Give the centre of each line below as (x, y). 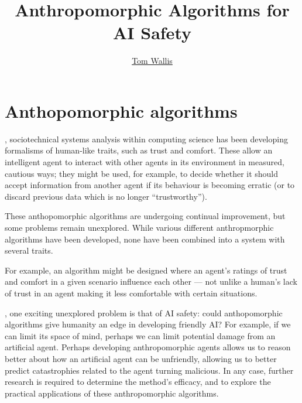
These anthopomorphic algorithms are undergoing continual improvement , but (145, 216)
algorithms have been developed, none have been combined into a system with (145, 239)
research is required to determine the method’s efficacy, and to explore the (138, 382)
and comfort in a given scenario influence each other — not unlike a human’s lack (151, 281)
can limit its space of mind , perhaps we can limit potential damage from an (140, 335)
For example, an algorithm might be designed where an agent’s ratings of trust (146, 270)
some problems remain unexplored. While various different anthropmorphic (139, 227)
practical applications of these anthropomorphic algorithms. (112, 393)
